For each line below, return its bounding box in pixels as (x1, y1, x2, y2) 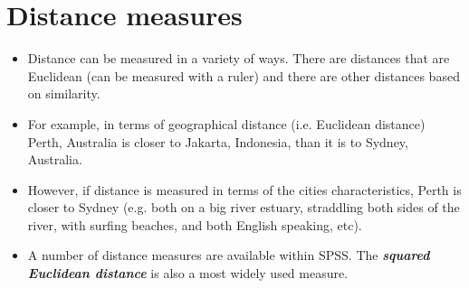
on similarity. (27, 84, 100, 103)
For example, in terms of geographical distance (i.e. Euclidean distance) (27, 114, 426, 133)
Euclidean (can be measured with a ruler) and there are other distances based (27, 66, 460, 85)
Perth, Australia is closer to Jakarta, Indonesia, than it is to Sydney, (27, 132, 408, 151)
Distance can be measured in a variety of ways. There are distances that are (27, 49, 450, 68)
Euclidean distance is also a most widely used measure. (27, 264, 349, 283)
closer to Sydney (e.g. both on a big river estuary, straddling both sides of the (27, 198, 460, 217)
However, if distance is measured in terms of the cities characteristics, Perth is (27, 180, 462, 199)
